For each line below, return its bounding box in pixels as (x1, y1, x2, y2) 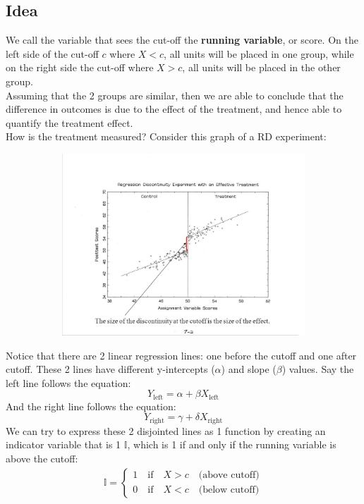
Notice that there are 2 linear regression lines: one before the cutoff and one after (6, 348, 357, 362)
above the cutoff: (6, 451, 78, 466)
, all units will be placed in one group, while (164, 46, 354, 61)
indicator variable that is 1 (6, 437, 121, 452)
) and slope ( (221, 362, 277, 376)
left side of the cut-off (6, 46, 99, 61)
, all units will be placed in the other (182, 60, 341, 75)
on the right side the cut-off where (6, 60, 154, 75)
